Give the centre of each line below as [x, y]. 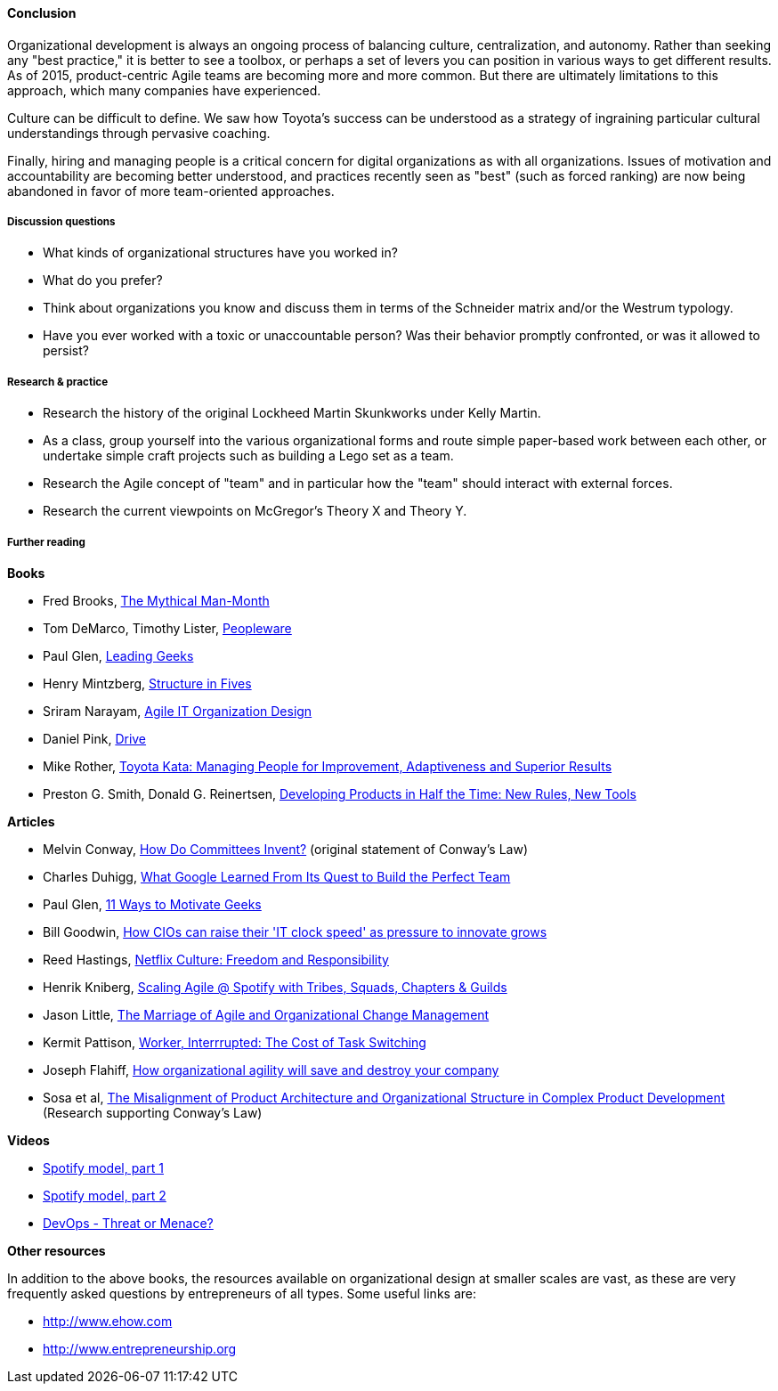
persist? [66, 351]
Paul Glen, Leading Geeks [118, 655]
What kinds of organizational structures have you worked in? [220, 253]
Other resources [57, 1250]
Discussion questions [61, 222]
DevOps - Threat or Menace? [128, 1223]
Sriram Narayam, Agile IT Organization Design [178, 711]
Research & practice [58, 382]
